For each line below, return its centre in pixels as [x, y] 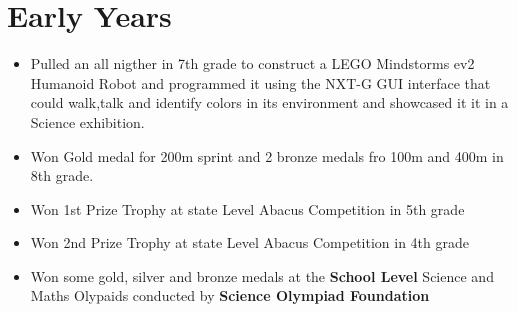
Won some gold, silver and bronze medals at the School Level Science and [262, 275]
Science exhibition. [87, 121]
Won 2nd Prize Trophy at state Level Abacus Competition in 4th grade [249, 242]
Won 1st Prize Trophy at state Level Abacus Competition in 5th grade [247, 208]
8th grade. [62, 175]
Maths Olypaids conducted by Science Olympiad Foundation [230, 295]
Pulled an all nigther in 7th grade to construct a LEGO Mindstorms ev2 [252, 63]
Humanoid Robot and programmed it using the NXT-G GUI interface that [260, 82]
